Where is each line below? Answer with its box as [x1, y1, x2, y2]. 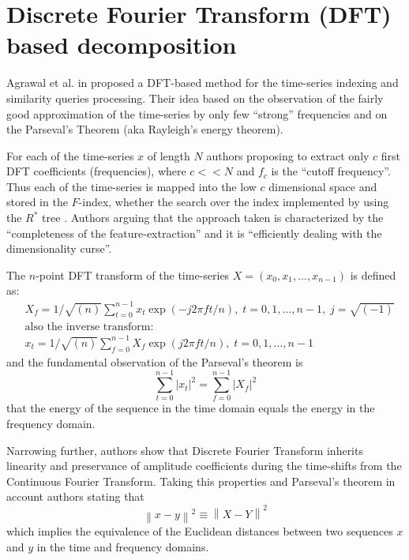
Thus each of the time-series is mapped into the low [6, 178, 257, 194]
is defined [350, 266, 396, 283]
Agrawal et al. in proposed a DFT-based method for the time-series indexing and [6, 74, 399, 91]
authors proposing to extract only [206, 147, 370, 163]
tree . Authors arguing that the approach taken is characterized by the [42, 209, 384, 226]
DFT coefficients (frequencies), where [6, 163, 186, 179]
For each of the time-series [6, 147, 134, 163]
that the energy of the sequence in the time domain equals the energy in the [6, 400, 375, 416]
